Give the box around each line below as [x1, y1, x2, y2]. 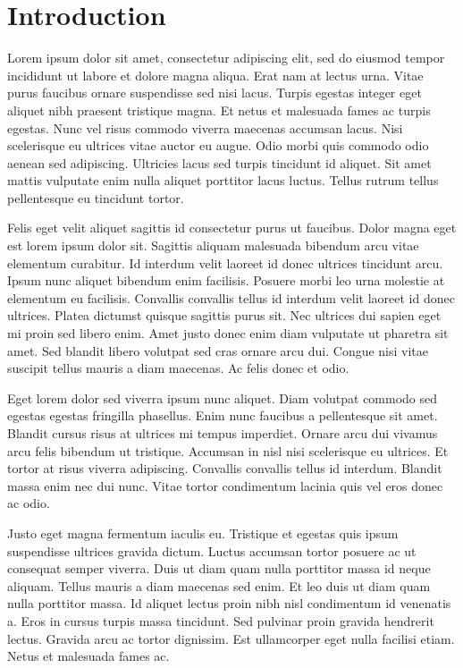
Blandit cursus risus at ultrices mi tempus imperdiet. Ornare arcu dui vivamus [7, 424, 438, 442]
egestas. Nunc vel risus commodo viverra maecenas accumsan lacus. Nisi [7, 118, 403, 137]
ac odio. [7, 494, 50, 512]
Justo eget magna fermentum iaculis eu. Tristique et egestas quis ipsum [7, 523, 399, 542]
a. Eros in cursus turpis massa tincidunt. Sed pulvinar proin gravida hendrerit [7, 611, 434, 630]
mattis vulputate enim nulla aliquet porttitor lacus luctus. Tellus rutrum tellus [7, 171, 439, 190]
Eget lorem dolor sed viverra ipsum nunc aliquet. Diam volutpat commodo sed [7, 388, 438, 407]
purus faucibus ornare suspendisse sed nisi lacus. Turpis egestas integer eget [7, 83, 422, 102]
